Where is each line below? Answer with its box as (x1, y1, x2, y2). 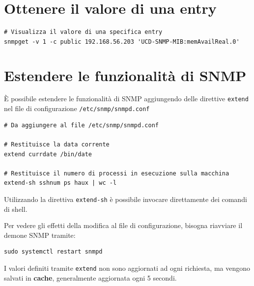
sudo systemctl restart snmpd (4, 248, 103, 256)
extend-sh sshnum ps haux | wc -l (4, 179, 117, 187)
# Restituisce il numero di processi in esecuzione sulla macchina (4, 170, 229, 177)
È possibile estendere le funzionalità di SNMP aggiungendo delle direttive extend (4, 93, 249, 104)
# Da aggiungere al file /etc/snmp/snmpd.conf (4, 121, 159, 129)
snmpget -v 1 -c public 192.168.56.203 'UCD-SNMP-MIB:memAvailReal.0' (4, 38, 240, 45)
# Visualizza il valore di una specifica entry (4, 29, 163, 36)
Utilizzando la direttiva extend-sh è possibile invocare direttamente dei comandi (4, 194, 247, 204)
